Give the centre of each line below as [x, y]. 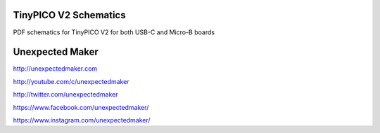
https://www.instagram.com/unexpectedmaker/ [82, 120]
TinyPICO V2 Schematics [69, 15]
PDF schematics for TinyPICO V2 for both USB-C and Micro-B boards [114, 32]
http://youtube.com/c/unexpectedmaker [71, 81]
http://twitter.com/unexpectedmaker [65, 94]
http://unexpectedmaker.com [55, 69]
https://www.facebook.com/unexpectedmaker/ [81, 107]
